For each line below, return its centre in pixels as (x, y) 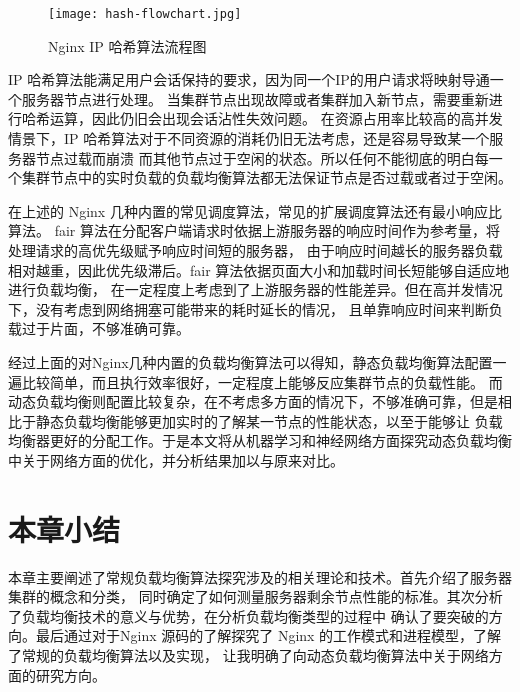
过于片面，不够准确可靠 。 (105, 328)
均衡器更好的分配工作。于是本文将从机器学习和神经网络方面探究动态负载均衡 (260, 440)
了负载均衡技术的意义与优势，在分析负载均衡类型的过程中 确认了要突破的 (248, 615)
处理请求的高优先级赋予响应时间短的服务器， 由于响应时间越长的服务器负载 (255, 250)
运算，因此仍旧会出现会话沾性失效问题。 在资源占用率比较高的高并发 (276, 118)
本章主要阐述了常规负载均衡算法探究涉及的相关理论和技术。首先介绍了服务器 (260, 576)
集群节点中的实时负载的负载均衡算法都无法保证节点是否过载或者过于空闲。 (266, 177)
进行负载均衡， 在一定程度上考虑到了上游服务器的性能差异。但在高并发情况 (255, 289)
